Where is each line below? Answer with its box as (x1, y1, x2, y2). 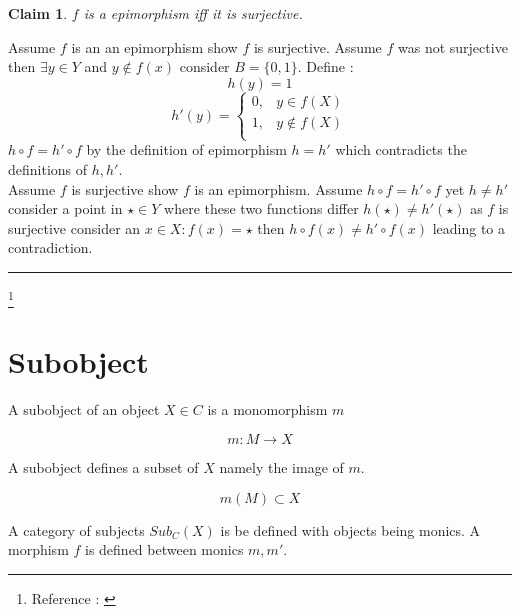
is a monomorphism (207, 399, 328, 420)
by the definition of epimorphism (86, 139, 287, 160)
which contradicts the (335, 139, 467, 160)
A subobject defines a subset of (8, 456, 199, 477)
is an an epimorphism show (71, 36, 238, 57)
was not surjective (398, 36, 508, 57)
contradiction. (8, 237, 93, 258)
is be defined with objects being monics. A (220, 519, 481, 540)
